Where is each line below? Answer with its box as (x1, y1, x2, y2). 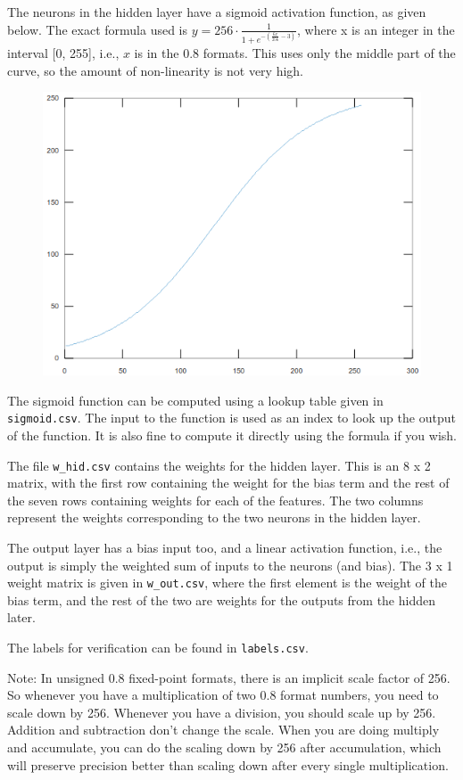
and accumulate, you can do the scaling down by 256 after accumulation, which (7, 738, 442, 757)
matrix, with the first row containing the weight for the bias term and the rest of (7, 473, 450, 492)
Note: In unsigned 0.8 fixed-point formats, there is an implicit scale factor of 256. (7, 668, 451, 686)
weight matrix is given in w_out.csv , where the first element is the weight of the (7, 573, 447, 592)
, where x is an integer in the (297, 20, 455, 38)
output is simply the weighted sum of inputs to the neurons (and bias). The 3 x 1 (7, 555, 453, 574)
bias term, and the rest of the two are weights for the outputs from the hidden (7, 590, 435, 609)
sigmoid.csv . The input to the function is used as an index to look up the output (7, 408, 456, 427)
